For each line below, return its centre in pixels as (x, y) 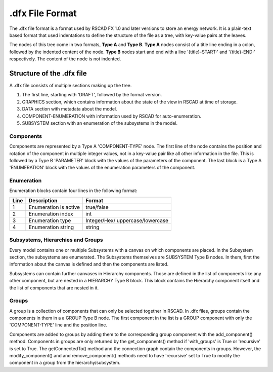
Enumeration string (51, 227)
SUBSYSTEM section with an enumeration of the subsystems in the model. (100, 123)
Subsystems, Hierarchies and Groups (56, 240)
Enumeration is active (54, 207)
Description (43, 200)
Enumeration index (51, 214)
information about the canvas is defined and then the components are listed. (89, 264)
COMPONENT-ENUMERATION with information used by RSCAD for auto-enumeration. (112, 116)
